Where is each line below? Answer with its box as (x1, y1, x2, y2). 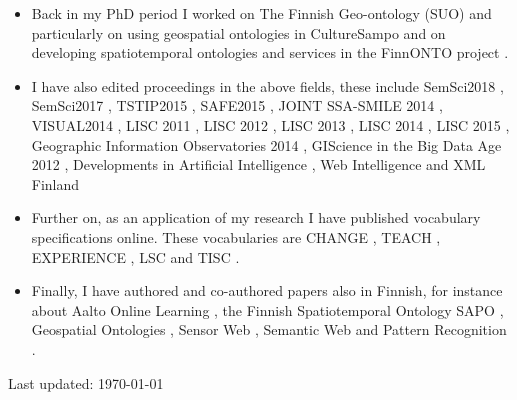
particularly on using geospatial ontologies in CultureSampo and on (31, 22, 446, 43)
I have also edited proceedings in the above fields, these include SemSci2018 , (31, 75, 504, 96)
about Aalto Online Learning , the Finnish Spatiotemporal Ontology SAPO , (31, 299, 504, 320)
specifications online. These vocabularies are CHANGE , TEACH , (31, 226, 441, 247)
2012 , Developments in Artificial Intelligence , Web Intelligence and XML (31, 154, 486, 175)
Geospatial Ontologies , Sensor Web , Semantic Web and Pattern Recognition (31, 319, 507, 340)
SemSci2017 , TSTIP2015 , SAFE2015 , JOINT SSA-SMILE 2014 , (31, 95, 443, 116)
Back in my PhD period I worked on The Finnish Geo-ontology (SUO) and (31, 3, 492, 23)
